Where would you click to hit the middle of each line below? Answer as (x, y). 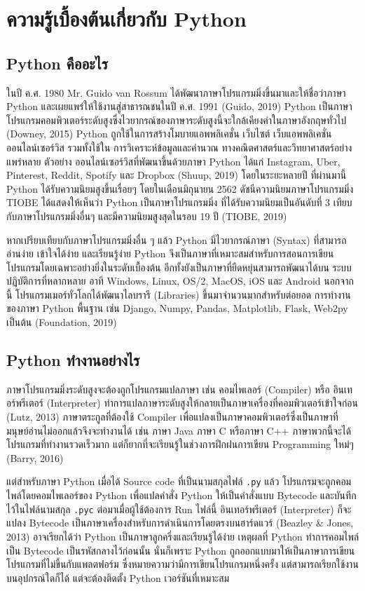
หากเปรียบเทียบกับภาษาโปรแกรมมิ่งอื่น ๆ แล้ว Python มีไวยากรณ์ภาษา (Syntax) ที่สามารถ (177, 239)
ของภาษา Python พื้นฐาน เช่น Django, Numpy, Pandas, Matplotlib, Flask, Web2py (177, 308)
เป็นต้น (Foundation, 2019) (62, 322)
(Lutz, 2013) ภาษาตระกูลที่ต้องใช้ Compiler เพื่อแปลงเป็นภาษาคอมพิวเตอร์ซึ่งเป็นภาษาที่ (172, 417)
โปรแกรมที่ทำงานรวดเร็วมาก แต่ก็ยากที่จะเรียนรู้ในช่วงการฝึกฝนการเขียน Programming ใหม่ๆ (180, 444)
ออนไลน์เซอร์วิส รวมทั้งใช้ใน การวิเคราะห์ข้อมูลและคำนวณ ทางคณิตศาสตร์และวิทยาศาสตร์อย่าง (179, 147)
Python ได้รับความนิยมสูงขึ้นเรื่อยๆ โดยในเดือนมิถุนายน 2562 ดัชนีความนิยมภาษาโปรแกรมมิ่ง (180, 188)
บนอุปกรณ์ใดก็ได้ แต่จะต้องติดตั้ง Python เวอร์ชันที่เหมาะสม (118, 577)
